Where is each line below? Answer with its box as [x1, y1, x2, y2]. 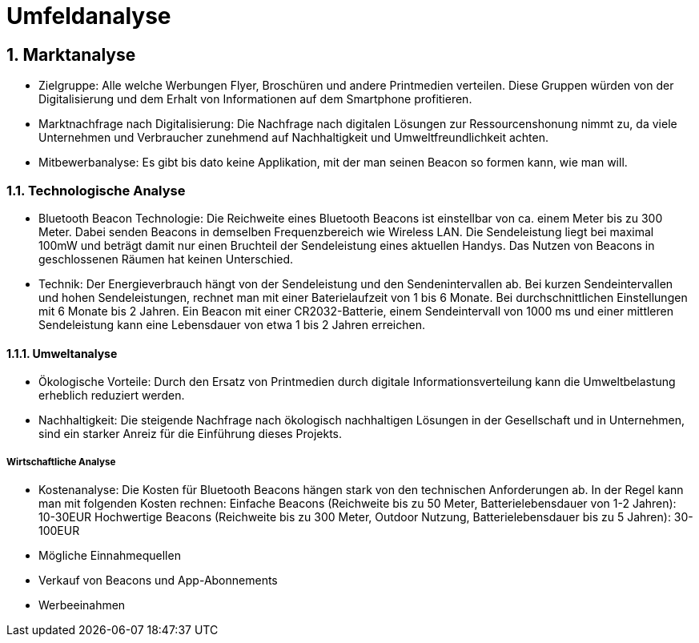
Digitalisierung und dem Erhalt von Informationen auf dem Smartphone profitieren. [38, 92, 472, 106]
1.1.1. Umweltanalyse [6, 346, 118, 360]
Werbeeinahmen [38, 597, 126, 612]
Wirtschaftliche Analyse [6, 456, 116, 468]
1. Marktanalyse [6, 44, 136, 65]
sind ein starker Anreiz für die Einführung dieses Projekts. [38, 427, 343, 441]
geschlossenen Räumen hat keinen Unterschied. [38, 251, 294, 266]
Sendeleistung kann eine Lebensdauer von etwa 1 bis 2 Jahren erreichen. [38, 317, 425, 332]
